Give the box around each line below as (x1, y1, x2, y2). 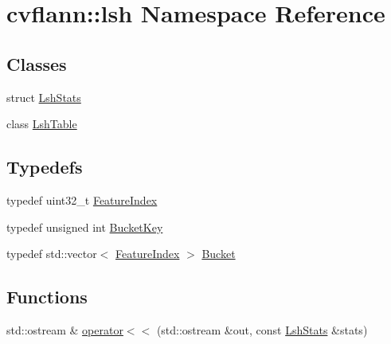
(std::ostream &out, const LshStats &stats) (156, 321, 368, 338)
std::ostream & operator (6, 321, 123, 338)
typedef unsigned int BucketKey (6, 218, 163, 235)
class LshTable (6, 115, 77, 132)
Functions (6, 284, 88, 309)
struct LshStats (6, 88, 81, 105)
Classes (6, 51, 67, 76)
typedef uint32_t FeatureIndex (6, 191, 158, 208)
